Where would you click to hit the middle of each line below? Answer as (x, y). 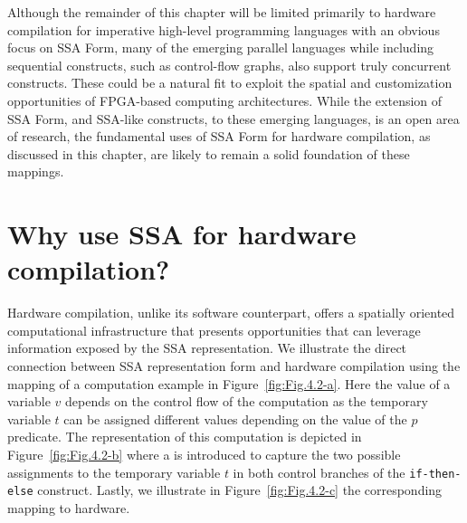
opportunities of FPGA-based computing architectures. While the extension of (225, 100)
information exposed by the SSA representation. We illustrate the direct (207, 348)
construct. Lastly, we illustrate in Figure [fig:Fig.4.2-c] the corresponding (240, 490)
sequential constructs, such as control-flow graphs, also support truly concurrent (229, 65)
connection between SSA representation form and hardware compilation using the (234, 366)
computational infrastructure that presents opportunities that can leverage (214, 330)
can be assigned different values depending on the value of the (235, 418)
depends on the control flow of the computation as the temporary (247, 401)
